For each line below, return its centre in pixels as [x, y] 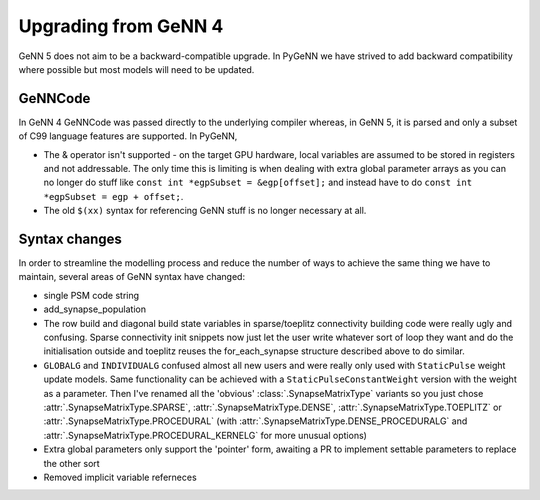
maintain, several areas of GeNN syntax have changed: [131, 277]
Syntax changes [70, 239]
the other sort [71, 463]
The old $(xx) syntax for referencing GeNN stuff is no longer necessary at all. [205, 211]
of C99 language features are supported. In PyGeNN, [128, 136]
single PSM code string [91, 295]
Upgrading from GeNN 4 [121, 26]
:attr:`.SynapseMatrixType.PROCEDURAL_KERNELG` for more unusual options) [205, 435]
